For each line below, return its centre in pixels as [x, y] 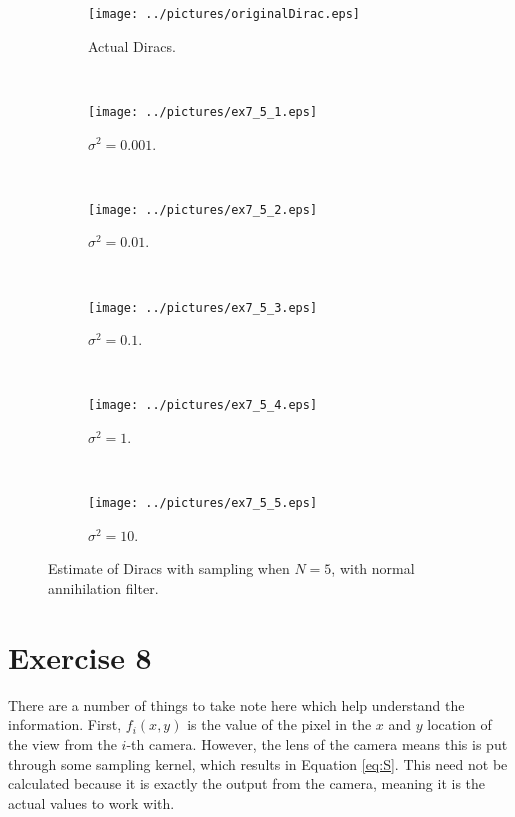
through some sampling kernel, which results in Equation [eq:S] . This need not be [258, 763]
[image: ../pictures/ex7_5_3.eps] [203, 307]
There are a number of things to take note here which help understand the [236, 704]
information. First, [65, 724]
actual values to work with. [91, 802]
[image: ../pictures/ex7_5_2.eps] [203, 209]
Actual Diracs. [132, 45]
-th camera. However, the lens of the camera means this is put [317, 743]
